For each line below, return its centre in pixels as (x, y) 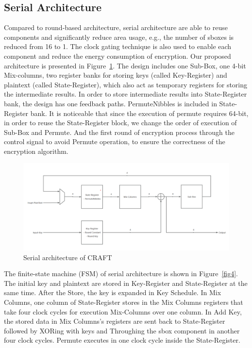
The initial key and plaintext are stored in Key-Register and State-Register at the (126, 283)
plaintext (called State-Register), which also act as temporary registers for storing (126, 84)
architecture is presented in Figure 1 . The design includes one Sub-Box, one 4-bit (125, 65)
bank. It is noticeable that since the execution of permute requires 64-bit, (139, 113)
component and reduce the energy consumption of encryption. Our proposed (118, 56)
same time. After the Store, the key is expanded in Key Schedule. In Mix (113, 292)
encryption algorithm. (36, 151)
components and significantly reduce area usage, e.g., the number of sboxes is (119, 37)
